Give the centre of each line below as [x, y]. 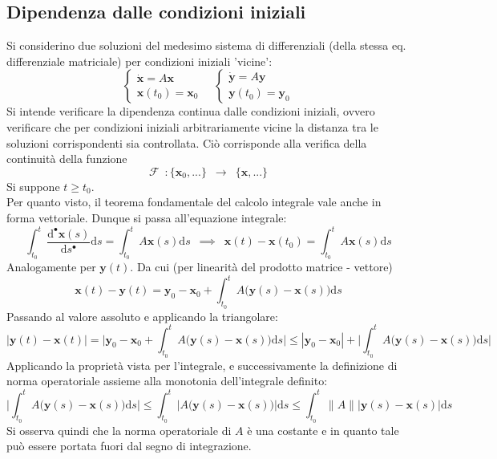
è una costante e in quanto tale [323, 430]
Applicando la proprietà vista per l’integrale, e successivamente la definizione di [202, 365]
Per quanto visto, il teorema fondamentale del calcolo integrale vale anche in [194, 202]
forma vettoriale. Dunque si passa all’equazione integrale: [147, 217]
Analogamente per [51, 267]
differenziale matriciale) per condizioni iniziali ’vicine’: [139, 61]
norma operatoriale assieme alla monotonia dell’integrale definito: [167, 381]
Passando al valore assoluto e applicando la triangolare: [142, 316]
